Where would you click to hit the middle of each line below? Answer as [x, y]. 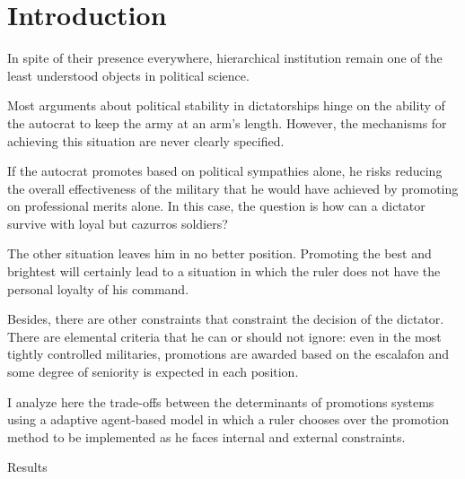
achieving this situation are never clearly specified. [146, 140]
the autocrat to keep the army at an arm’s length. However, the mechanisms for [227, 122]
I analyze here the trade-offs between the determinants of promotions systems [221, 401]
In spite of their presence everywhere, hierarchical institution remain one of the [225, 58]
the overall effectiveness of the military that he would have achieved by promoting [233, 188]
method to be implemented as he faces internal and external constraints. [206, 436]
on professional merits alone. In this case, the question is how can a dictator [216, 206]
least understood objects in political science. [128, 75]
